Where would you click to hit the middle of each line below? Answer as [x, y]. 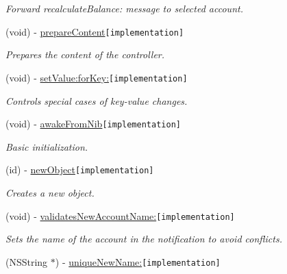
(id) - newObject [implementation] [80, 170]
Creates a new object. [50, 192]
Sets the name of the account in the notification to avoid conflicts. [144, 239]
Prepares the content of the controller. [85, 54]
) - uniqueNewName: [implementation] [138, 261]
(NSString [27, 261]
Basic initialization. [47, 146]
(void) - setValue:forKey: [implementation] [97, 77]
